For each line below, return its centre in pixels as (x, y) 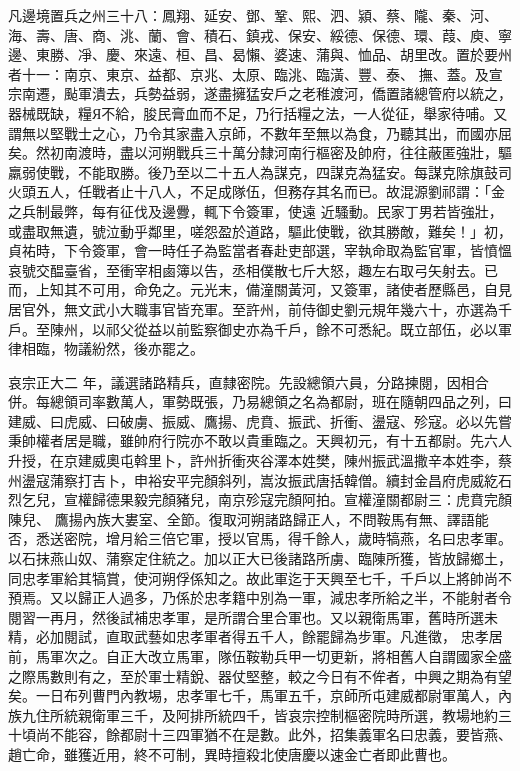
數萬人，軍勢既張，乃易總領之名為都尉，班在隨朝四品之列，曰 (308, 401)
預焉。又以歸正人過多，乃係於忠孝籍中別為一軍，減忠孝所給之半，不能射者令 (260, 597)
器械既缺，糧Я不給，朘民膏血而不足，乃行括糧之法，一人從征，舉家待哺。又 (258, 112)
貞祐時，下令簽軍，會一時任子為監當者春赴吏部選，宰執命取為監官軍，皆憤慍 (260, 250)
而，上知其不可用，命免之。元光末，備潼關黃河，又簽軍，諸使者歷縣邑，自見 (260, 289)
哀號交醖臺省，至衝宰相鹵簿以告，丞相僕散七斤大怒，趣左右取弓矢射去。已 (253, 269)
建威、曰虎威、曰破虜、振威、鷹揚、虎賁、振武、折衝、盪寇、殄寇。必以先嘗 (260, 420)
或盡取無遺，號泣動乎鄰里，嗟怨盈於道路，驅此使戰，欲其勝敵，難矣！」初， (260, 230)
